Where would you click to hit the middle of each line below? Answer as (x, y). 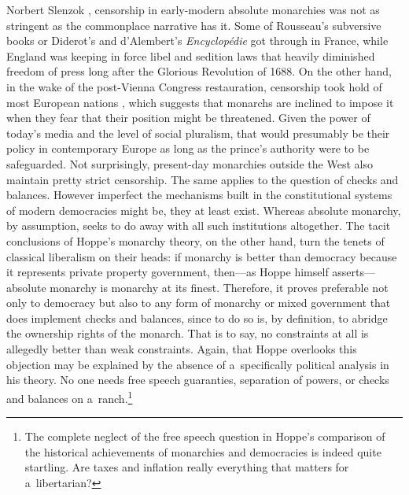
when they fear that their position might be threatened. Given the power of (188, 118)
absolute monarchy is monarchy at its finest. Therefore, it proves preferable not (197, 287)
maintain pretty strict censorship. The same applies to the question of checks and (203, 179)
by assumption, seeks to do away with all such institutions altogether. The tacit (199, 225)
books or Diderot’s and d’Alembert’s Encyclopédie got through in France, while (197, 41)
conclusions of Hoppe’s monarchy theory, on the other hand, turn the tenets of (195, 240)
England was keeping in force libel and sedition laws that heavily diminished (191, 55)
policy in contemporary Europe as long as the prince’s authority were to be (188, 148)
